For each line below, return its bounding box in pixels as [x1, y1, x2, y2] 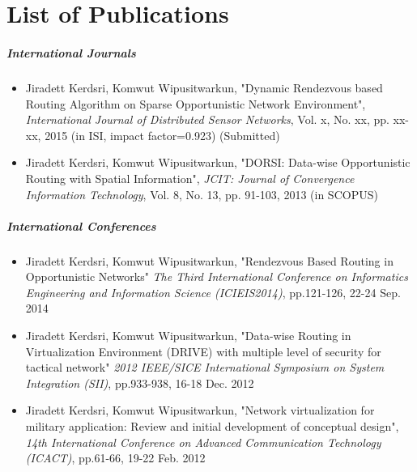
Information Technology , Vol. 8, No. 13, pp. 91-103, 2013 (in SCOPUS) [25, 185, 378, 202]
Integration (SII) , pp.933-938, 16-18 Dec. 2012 [25, 374, 254, 391]
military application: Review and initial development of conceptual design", [25, 418, 399, 434]
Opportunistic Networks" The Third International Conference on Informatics [25, 268, 408, 285]
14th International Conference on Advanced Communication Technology [25, 433, 381, 450]
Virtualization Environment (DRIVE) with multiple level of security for [25, 342, 381, 359]
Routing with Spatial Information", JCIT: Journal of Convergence [25, 169, 355, 186]
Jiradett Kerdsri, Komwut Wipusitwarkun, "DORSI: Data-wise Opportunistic [25, 154, 411, 171]
